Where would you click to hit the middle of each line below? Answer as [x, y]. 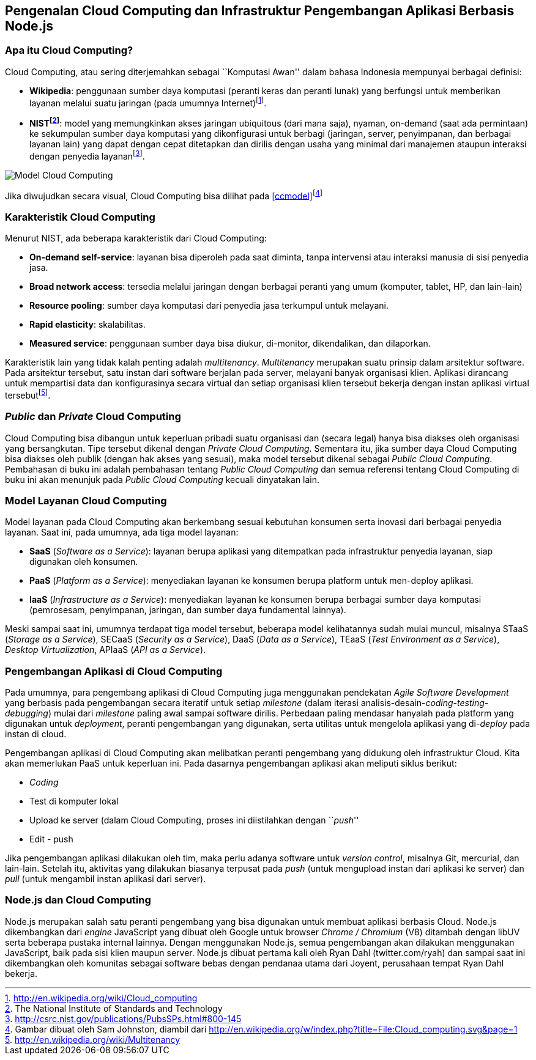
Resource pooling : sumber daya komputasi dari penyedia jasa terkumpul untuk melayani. [209, 306]
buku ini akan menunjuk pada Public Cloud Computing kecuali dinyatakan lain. [162, 479]
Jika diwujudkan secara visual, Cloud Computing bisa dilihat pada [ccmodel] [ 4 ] [164, 195]
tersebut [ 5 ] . [28, 394]
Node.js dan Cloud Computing [78, 900]
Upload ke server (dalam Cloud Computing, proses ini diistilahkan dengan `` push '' [194, 820]
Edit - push [51, 839]
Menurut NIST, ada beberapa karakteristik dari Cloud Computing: [136, 238]
